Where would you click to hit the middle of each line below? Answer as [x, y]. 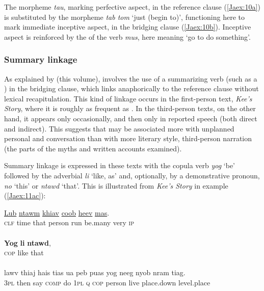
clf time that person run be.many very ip [69, 222]
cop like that [24, 253]
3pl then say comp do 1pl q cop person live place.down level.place [107, 282]
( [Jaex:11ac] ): [25, 195]
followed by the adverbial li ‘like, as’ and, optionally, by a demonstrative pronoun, [132, 175]
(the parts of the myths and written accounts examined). [93, 148]
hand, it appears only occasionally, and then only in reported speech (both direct [131, 118]
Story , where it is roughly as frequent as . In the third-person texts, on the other [130, 108]
